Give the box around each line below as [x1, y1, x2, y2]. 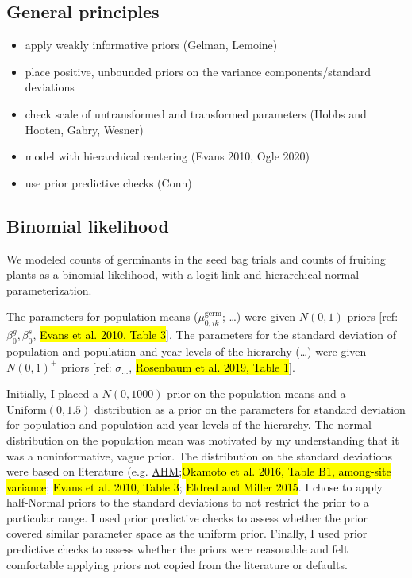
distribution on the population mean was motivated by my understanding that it [6, 431, 399, 448]
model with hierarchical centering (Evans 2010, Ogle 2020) [25, 148, 310, 164]
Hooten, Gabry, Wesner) [25, 121, 144, 137]
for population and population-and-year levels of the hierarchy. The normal [6, 416, 372, 433]
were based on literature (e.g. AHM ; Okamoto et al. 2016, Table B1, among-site [6, 463, 391, 480]
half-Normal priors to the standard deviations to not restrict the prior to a [6, 494, 369, 511]
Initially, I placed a [6, 385, 98, 402]
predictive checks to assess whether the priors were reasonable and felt [6, 541, 348, 557]
